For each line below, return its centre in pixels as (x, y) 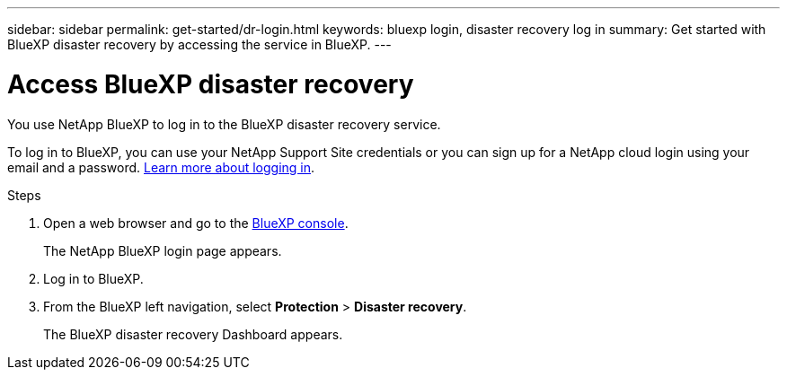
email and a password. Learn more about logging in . (161, 167)
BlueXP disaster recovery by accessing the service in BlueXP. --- (199, 44)
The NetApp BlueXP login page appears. (163, 250)
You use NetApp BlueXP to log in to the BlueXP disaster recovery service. (224, 124)
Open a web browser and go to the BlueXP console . (196, 223)
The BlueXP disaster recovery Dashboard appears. (193, 334)
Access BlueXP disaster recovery (211, 84)
